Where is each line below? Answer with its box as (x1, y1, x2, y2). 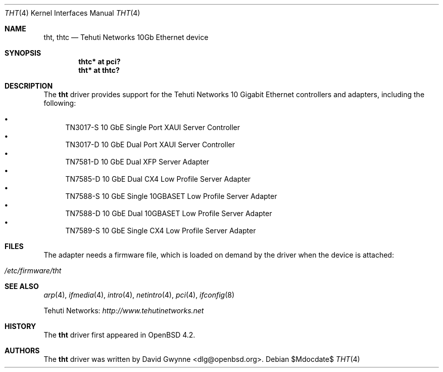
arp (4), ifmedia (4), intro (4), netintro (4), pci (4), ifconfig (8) (43, 291, 235, 299)
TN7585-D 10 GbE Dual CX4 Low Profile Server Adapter (65, 175, 251, 183)
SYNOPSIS (5, 49, 41, 57)
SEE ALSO (5, 282, 39, 291)
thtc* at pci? (78, 57, 121, 66)
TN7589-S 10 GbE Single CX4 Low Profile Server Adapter (65, 226, 256, 235)
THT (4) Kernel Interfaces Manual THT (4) (5, 9, 140, 17)
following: (43, 99, 76, 107)
